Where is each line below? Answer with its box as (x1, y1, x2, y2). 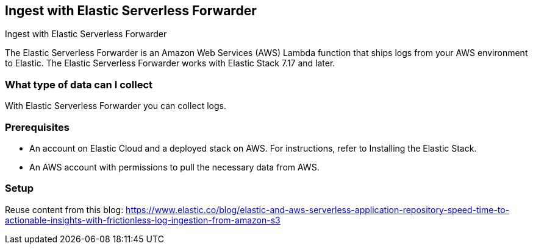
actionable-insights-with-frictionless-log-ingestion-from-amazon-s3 (5, 214, 281, 225)
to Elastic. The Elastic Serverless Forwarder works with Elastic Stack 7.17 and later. (5, 58, 335, 69)
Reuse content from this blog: (5, 204, 124, 215)
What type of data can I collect (5, 78, 153, 91)
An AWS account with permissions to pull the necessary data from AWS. (29, 161, 320, 172)
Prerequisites (5, 121, 70, 133)
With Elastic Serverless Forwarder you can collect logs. (5, 100, 226, 111)
